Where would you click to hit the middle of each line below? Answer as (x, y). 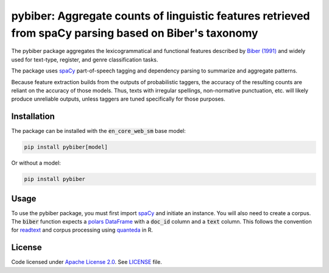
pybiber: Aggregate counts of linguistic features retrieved (161, 16)
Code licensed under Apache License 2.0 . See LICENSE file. (87, 262)
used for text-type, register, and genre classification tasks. (85, 59)
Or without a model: (36, 163)
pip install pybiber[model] (66, 147)
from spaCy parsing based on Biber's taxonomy (135, 33)
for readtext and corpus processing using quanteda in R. (82, 230)
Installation (33, 117)
